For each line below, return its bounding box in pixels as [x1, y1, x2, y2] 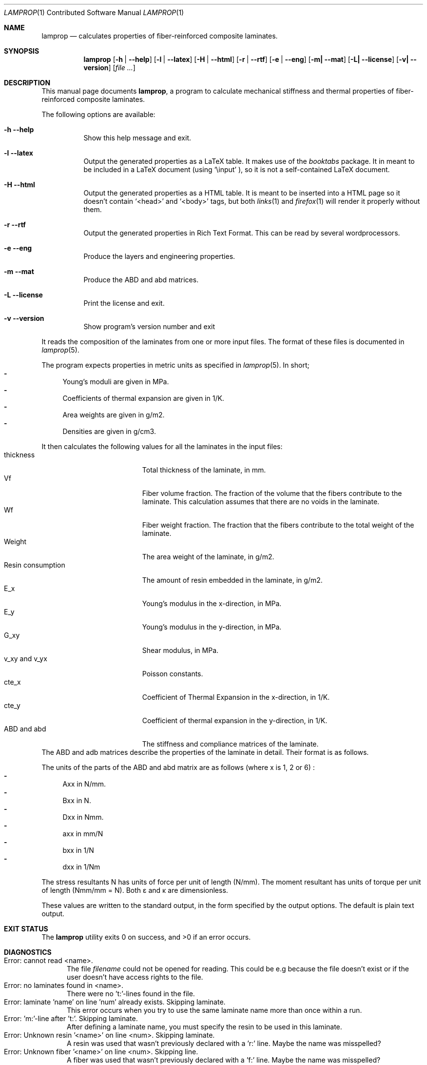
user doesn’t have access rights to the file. [67, 973, 203, 981]
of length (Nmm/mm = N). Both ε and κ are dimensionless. [41, 886, 228, 894]
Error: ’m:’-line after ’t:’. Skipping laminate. [4, 1014, 138, 1023]
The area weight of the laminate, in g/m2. [142, 552, 274, 561]
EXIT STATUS [4, 925, 48, 933]
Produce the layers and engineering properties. [83, 252, 235, 260]
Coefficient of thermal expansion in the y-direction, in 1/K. [142, 716, 328, 725]
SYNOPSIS [4, 47, 39, 55]
